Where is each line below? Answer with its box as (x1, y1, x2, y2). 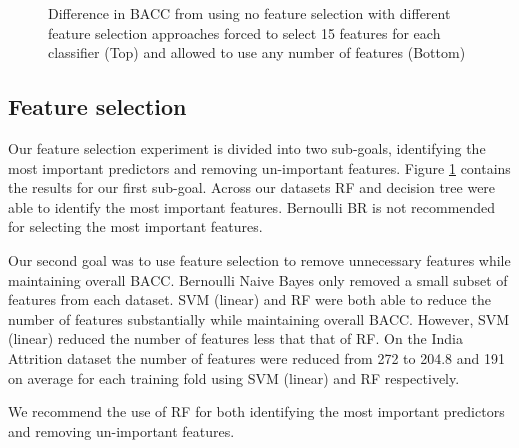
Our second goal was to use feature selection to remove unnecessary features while (8, 249, 511, 270)
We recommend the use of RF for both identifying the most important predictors (8, 401, 505, 422)
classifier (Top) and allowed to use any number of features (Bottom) (48, 42, 466, 63)
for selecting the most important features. (8, 216, 263, 237)
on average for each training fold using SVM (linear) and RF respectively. (8, 367, 460, 388)
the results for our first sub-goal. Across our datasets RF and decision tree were (8, 177, 496, 198)
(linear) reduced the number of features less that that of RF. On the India (8, 328, 464, 349)
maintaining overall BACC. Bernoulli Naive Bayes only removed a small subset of (8, 269, 508, 290)
